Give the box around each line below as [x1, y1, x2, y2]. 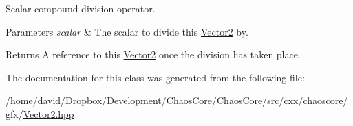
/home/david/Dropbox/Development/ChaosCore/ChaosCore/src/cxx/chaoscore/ [6, 93, 348, 108]
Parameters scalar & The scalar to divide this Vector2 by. [6, 24, 248, 38]
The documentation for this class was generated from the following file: [6, 70, 305, 84]
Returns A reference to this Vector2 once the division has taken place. [6, 47, 301, 62]
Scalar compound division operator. [6, 1, 156, 15]
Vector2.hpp [23, 106, 74, 121]
